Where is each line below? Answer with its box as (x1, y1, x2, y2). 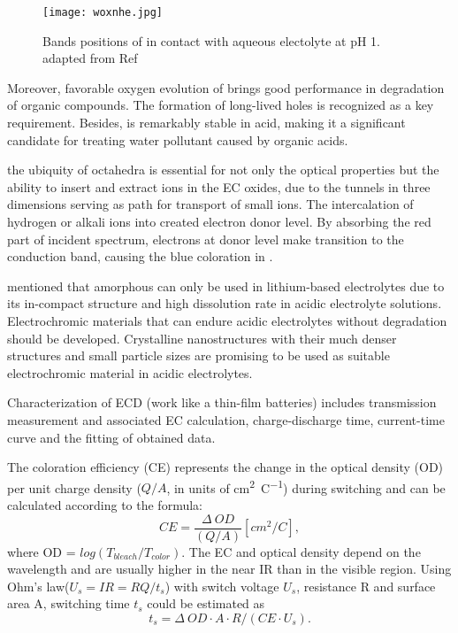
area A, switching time (7, 594, 130, 613)
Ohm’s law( (7, 576, 70, 595)
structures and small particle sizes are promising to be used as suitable (7, 346, 390, 365)
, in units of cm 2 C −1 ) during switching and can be (166, 475, 446, 497)
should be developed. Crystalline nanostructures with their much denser (7, 328, 397, 347)
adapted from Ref (42, 49, 138, 67)
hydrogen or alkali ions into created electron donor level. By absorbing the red (7, 212, 431, 230)
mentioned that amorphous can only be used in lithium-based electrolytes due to (7, 276, 445, 295)
